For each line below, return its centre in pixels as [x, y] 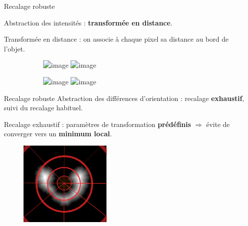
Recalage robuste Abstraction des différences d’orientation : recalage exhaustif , [124, 98]
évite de [218, 124]
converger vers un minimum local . [58, 134]
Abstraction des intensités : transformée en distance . [88, 22]
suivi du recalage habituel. [43, 108]
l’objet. [14, 48]
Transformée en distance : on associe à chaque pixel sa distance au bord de [116, 39]
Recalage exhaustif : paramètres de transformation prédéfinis [98, 124]
